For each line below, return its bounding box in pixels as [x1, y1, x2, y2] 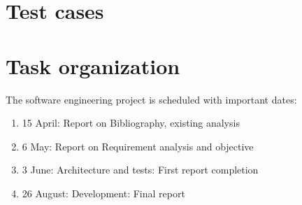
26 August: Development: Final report [22, 185, 185, 200]
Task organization [6, 51, 180, 80]
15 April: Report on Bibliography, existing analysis [22, 115, 240, 130]
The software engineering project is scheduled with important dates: [6, 92, 297, 106]
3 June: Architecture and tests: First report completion [22, 162, 259, 177]
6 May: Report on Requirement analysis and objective [22, 139, 254, 153]
